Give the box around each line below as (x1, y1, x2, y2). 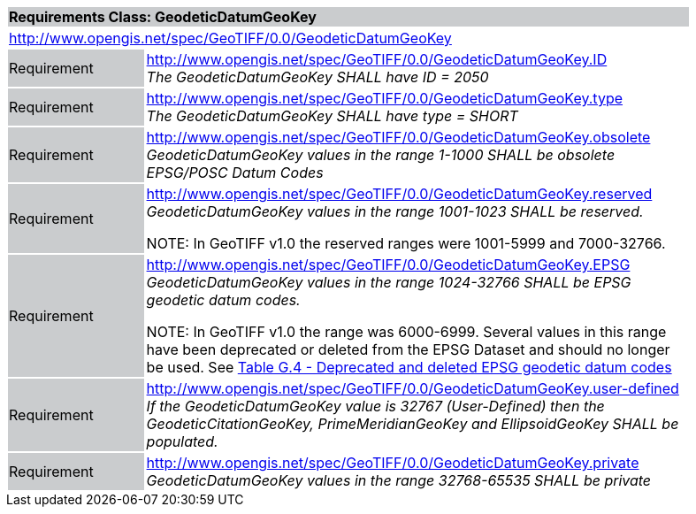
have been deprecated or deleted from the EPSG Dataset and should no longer (146, 341, 670, 358)
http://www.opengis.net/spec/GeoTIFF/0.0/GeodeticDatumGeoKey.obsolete (146, 128, 651, 146)
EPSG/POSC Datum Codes (146, 164, 324, 181)
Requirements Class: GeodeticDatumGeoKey (9, 8, 317, 26)
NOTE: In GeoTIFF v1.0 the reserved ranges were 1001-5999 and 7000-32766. (146, 234, 666, 252)
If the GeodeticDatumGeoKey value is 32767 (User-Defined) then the (146, 397, 605, 415)
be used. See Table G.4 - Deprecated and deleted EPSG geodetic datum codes (146, 358, 672, 376)
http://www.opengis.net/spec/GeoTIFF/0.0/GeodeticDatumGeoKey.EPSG (146, 256, 631, 273)
